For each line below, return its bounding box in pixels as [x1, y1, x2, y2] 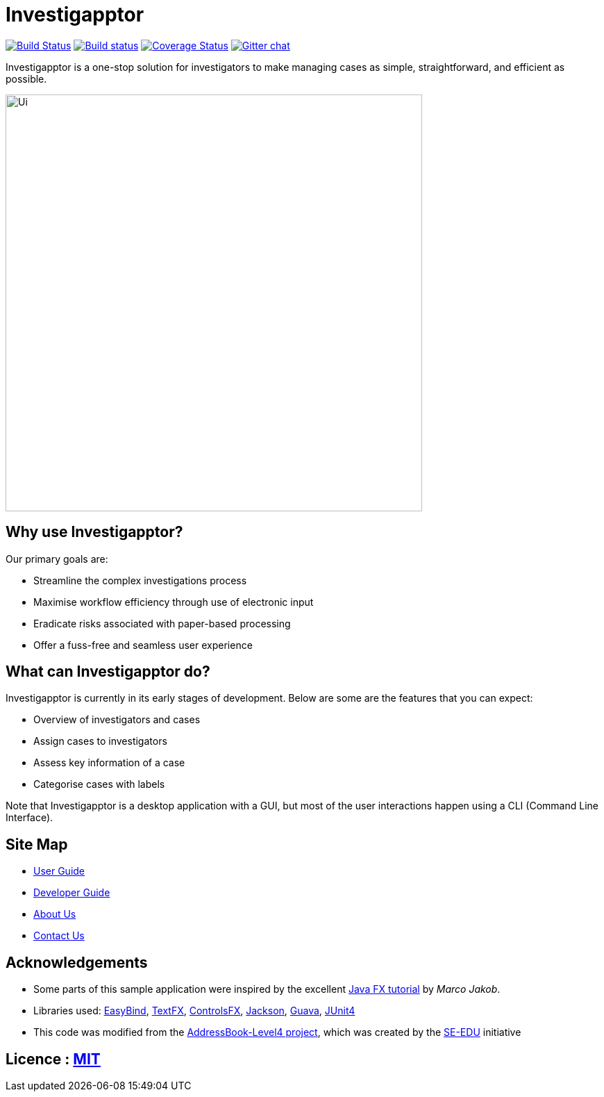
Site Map [6, 835, 68, 853]
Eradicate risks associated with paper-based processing [33, 617, 291, 629]
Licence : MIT [6, 1050, 101, 1068]
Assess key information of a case [33, 757, 185, 769]
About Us [33, 908, 76, 921]
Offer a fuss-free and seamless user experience [33, 638, 253, 651]
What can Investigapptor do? [6, 663, 210, 681]
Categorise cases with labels [33, 778, 165, 791]
